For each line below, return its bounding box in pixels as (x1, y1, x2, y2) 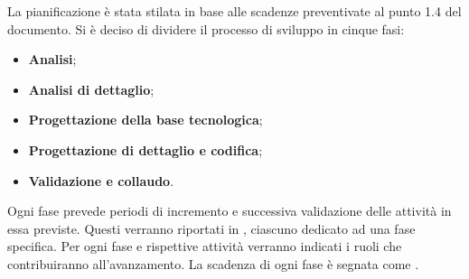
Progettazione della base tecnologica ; (28, 110, 263, 129)
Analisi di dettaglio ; (28, 79, 155, 98)
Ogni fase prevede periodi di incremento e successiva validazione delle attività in (7, 201, 452, 220)
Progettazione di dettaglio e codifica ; (28, 140, 263, 159)
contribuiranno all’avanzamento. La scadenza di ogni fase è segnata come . (7, 254, 419, 273)
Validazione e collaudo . (28, 171, 174, 190)
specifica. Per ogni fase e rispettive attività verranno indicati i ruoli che (7, 237, 402, 256)
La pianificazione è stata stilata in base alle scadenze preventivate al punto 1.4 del (7, 2, 462, 20)
